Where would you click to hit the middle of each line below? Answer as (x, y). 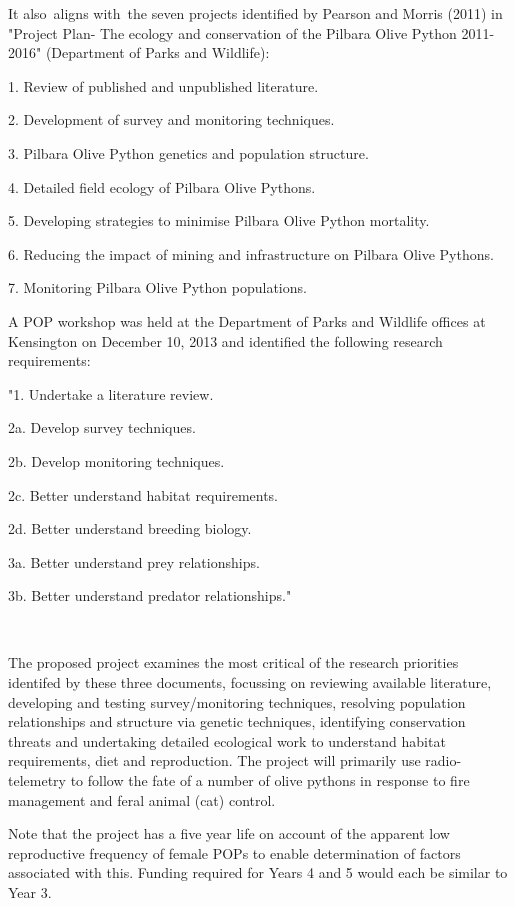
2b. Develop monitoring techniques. (116, 460)
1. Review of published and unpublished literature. (163, 85)
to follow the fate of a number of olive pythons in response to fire (270, 780)
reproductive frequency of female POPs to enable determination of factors (234, 852)
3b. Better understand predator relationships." (150, 595)
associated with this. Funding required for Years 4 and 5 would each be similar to (258, 872)
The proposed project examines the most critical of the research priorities (233, 662)
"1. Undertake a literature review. (111, 393)
